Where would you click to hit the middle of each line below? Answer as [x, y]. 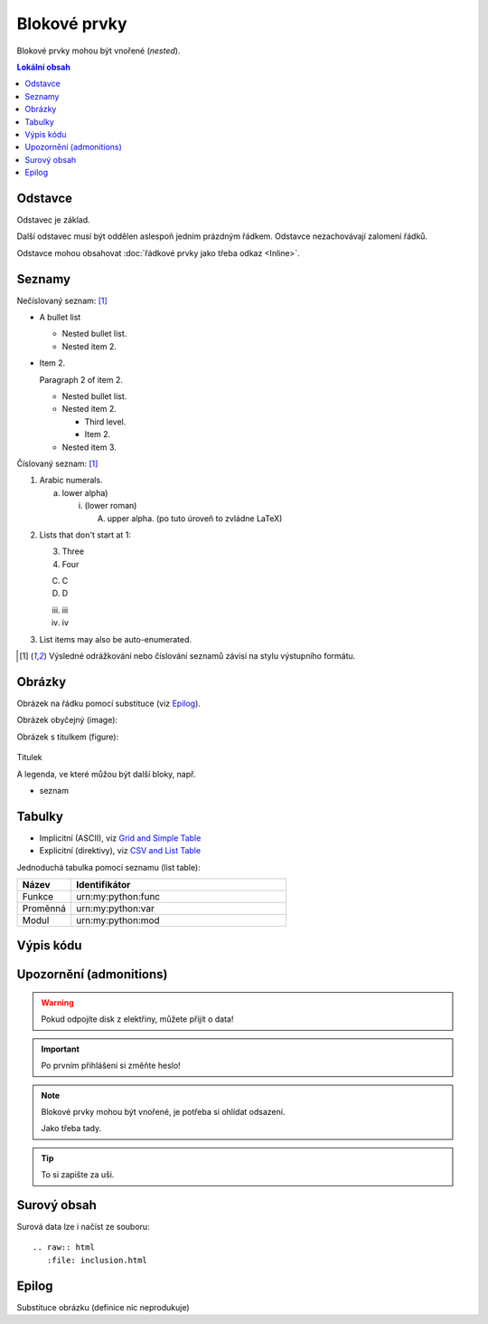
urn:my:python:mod [118, 920]
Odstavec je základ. [53, 219]
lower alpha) [85, 492]
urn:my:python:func [118, 896]
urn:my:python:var [116, 908]
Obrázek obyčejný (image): [67, 720]
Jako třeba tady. [71, 1129]
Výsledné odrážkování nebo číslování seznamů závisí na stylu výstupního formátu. [202, 656]
